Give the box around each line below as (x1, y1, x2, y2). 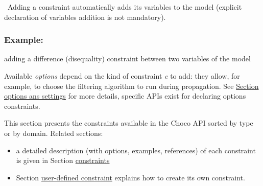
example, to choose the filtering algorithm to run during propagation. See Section (4, 80, 259, 91)
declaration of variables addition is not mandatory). (4, 11, 166, 22)
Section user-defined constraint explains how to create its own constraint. (16, 172, 245, 182)
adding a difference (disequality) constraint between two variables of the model (4, 53, 251, 64)
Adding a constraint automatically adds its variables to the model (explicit (7, 2, 242, 12)
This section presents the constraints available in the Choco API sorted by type (4, 118, 253, 128)
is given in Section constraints (16, 155, 110, 166)
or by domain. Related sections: (4, 127, 103, 138)
